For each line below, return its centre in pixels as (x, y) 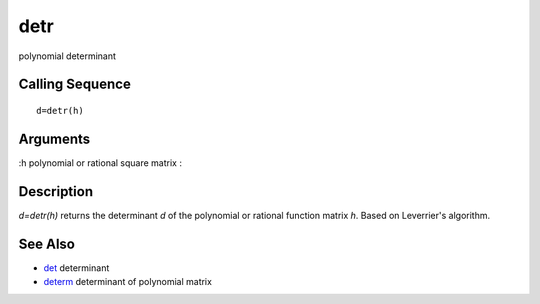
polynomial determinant (67, 56)
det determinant (76, 267)
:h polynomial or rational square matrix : (100, 162)
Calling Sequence (75, 84)
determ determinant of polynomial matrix (127, 282)
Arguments (54, 138)
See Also (46, 243)
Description (56, 191)
